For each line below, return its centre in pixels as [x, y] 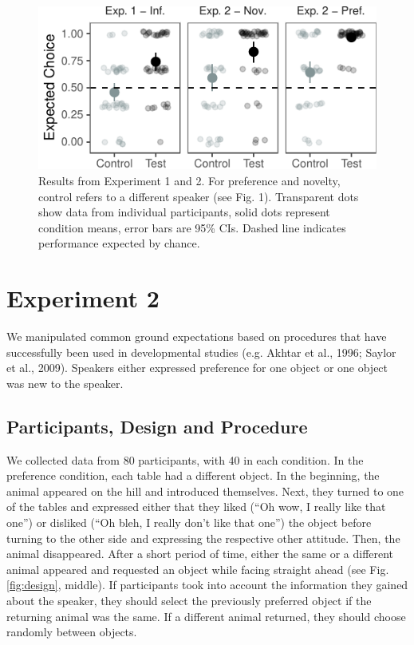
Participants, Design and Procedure [157, 426]
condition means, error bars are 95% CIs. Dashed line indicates [192, 227]
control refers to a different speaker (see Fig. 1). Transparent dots [199, 196]
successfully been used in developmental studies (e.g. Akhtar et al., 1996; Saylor [201, 352]
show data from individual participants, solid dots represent [184, 212]
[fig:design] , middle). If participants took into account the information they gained [207, 585]
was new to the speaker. [65, 383]
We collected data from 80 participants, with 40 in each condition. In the [185, 459]
